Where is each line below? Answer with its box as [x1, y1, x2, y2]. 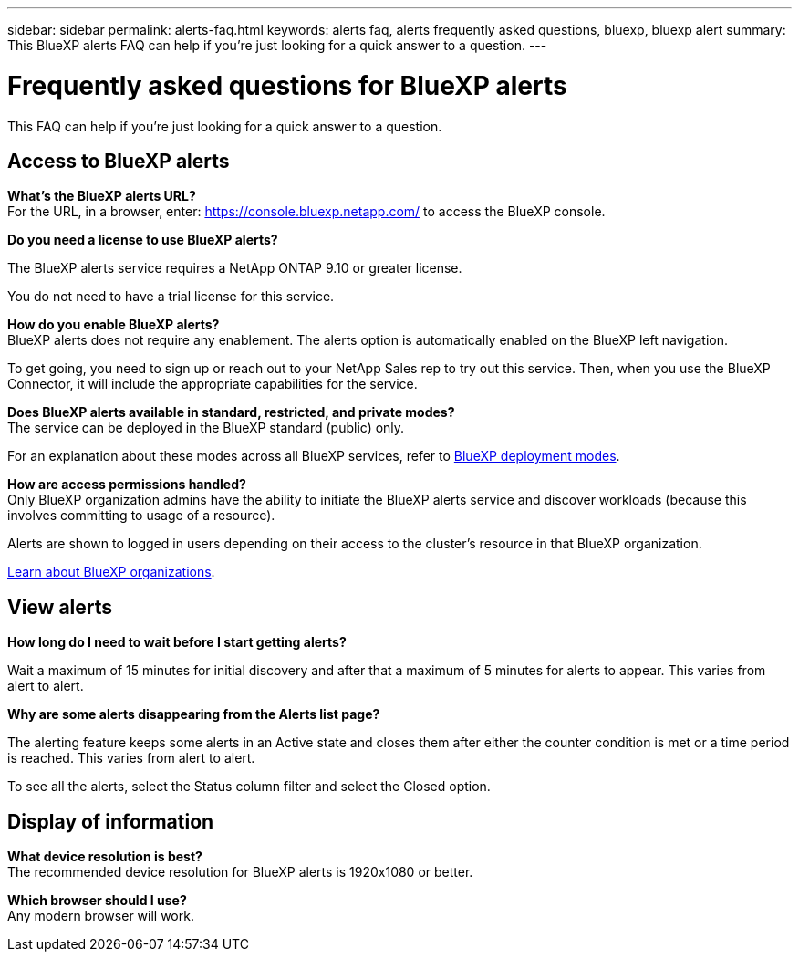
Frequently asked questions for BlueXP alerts [7, 69, 567, 101]
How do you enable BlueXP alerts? [7, 317, 220, 333]
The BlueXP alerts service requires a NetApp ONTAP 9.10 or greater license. [7, 260, 462, 276]
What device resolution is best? [7, 849, 202, 865]
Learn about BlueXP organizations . [7, 564, 215, 580]
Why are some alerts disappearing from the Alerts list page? [7, 706, 380, 723]
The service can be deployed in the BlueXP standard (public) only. [7, 420, 405, 436]
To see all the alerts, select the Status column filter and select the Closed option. [7, 778, 491, 795]
